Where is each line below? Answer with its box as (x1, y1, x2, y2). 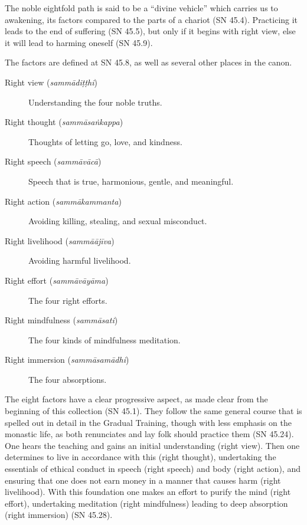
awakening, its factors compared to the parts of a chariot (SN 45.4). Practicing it (5, 13, 298, 25)
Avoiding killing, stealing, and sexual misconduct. (28, 215, 207, 227)
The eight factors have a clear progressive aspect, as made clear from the (5, 393, 268, 405)
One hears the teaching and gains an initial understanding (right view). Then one (5, 439, 300, 451)
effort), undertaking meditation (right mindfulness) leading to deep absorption (5, 497, 288, 509)
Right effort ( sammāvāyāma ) (5, 274, 109, 286)
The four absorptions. (28, 373, 107, 385)
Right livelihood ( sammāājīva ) (5, 234, 115, 247)
